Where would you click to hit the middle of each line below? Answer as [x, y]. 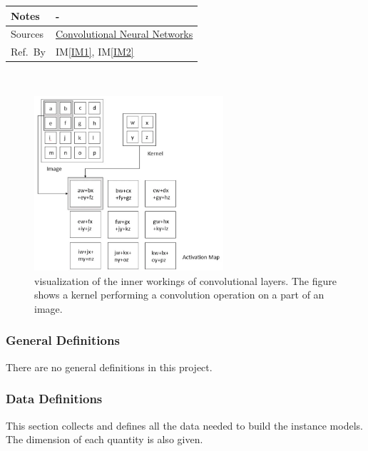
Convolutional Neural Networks [124, 34]
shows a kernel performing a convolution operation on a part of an [179, 295]
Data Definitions [54, 399]
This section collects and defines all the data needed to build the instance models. [184, 425]
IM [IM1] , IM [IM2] [95, 52]
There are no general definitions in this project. [109, 367]
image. [48, 308]
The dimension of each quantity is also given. [104, 439]
